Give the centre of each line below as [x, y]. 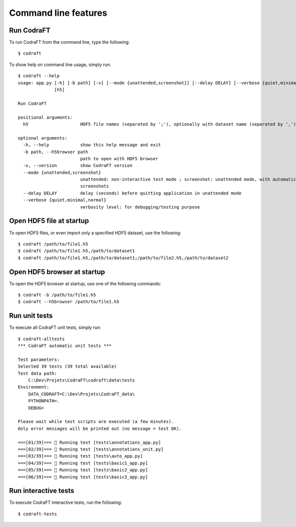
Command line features [58, 13]
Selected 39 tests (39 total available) [67, 367]
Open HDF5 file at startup [49, 221]
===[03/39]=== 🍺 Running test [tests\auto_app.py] [80, 456]
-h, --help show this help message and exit [92, 145]
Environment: [34, 387]
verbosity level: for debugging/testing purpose [140, 207]
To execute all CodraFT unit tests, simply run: [55, 327]
